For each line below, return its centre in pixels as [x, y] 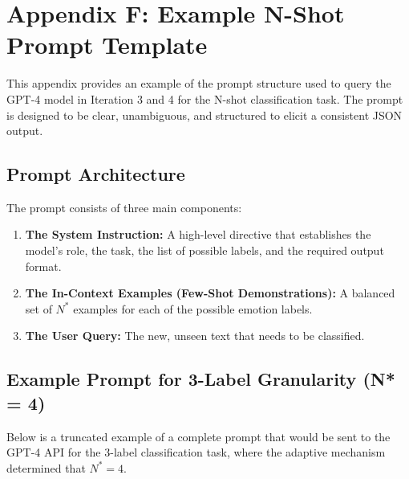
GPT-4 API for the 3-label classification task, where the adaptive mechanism [196, 452]
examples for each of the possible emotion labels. [193, 308]
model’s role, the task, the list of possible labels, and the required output [204, 250]
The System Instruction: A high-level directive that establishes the [198, 234]
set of [38, 308]
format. [43, 266]
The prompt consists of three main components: [124, 207]
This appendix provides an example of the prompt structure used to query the [199, 83]
